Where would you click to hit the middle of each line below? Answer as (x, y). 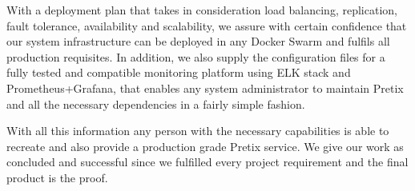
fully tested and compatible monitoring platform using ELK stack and (179, 72)
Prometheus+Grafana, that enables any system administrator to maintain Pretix (205, 88)
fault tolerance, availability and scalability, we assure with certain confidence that (207, 25)
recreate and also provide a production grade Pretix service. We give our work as (205, 146)
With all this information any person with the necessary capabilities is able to (198, 131)
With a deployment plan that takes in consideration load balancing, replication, (202, 10)
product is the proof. (57, 177)
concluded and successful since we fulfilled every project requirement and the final (207, 162)
